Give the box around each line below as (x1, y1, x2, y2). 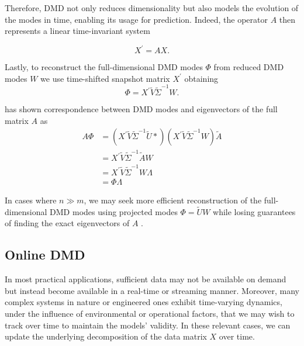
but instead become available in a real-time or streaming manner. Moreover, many (5, 284, 299, 296)
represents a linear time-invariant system (5, 25, 150, 37)
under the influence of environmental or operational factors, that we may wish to (5, 307, 295, 319)
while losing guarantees (213, 205, 296, 217)
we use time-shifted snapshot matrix (40, 72, 170, 84)
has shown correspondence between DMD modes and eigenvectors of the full (5, 103, 278, 115)
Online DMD (5, 245, 85, 264)
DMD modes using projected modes (50, 205, 178, 217)
